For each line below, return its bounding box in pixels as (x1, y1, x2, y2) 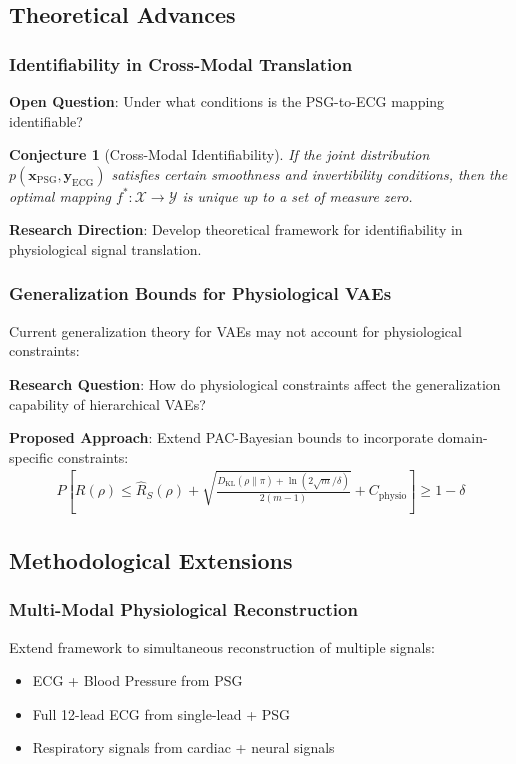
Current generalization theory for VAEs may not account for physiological (9, 320, 462, 341)
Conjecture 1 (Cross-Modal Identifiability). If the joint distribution (9, 144, 430, 165)
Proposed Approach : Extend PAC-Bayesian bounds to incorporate (9, 427, 434, 448)
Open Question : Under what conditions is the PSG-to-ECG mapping (9, 91, 445, 111)
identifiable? (9, 110, 83, 131)
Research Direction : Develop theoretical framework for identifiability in (9, 219, 463, 240)
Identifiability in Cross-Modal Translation (9, 51, 353, 76)
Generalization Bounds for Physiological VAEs (9, 281, 392, 306)
